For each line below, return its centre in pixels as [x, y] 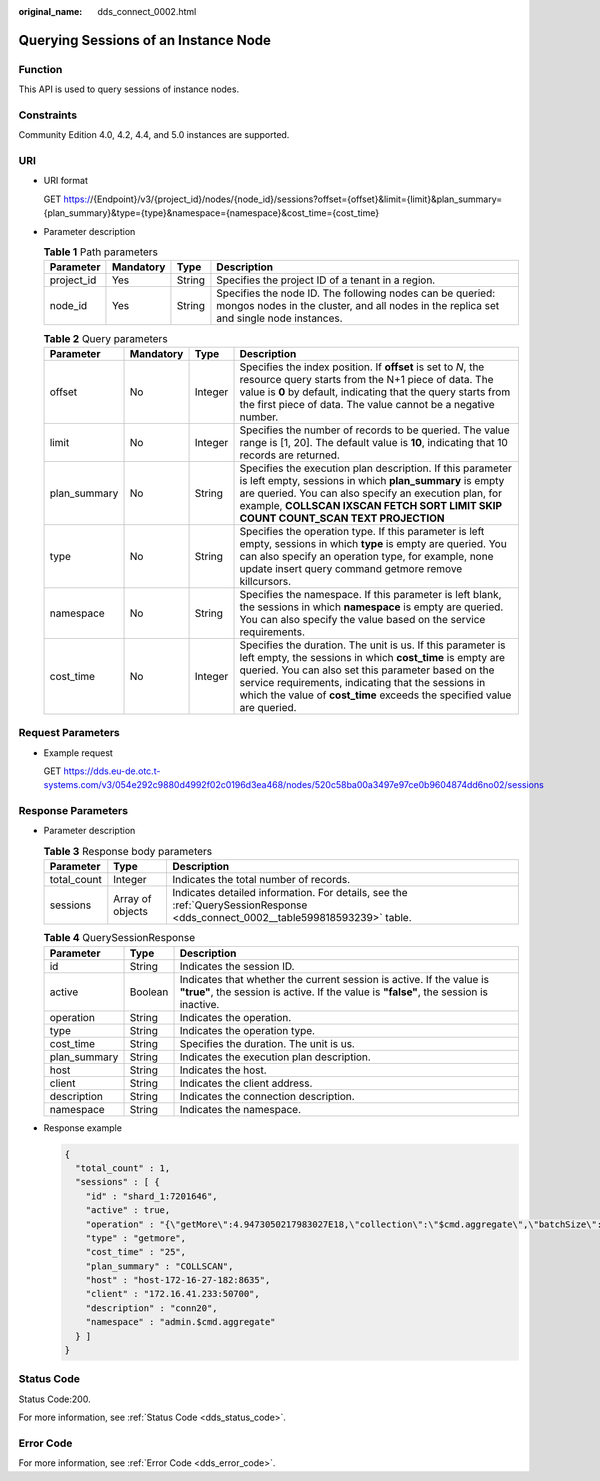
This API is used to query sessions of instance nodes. [129, 89]
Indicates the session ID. [237, 966]
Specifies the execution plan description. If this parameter [375, 468]
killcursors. [265, 581]
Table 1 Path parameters [101, 252]
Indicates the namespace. [240, 1109]
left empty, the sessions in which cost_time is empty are [372, 657]
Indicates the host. [223, 1070]
